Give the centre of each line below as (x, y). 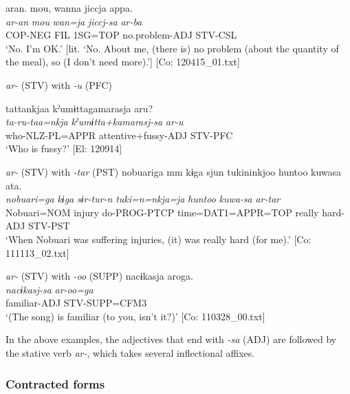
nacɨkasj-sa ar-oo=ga (50, 289)
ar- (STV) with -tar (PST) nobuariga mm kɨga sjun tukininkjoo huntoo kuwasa (174, 171)
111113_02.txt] (37, 252)
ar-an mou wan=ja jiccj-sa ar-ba (74, 21)
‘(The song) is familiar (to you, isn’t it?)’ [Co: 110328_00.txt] (135, 316)
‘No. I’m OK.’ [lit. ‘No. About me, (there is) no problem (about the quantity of (172, 48)
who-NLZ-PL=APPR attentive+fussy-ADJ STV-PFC (119, 135)
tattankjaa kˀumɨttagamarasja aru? (79, 108)
